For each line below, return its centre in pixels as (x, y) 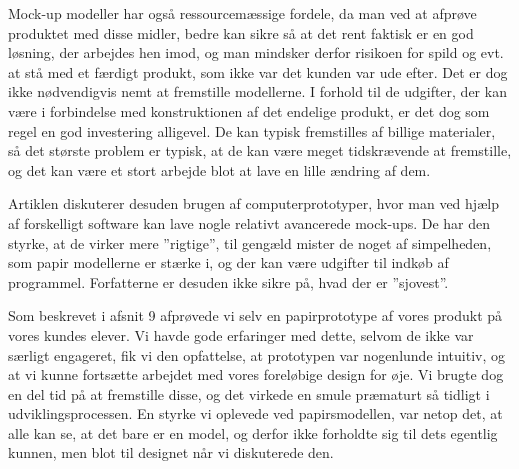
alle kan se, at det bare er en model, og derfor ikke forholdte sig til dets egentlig (253, 432)
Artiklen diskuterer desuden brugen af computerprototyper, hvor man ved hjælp (253, 203)
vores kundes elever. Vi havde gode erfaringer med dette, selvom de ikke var (241, 334)
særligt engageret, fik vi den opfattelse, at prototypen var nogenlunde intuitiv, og (256, 354)
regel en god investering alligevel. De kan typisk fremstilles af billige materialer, (252, 130)
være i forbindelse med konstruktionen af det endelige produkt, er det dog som (249, 110)
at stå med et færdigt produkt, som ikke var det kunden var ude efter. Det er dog (258, 71)
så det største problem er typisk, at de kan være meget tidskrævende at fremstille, (260, 150)
